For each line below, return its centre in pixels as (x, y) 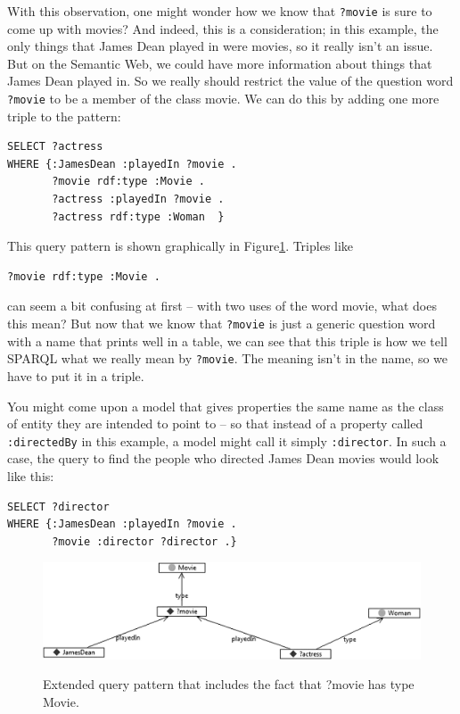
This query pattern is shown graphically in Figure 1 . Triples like (181, 246)
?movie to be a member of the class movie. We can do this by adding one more (223, 99)
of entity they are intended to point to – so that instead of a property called (215, 423)
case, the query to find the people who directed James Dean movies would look (223, 458)
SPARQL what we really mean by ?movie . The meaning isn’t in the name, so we (228, 358)
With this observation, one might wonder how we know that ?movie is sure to (220, 11)
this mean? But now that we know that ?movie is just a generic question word (222, 324)
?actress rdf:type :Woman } (138, 216)
